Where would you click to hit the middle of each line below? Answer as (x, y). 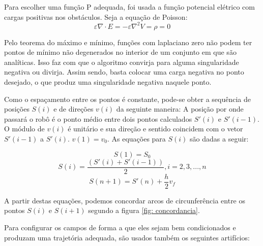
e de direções (74, 109)
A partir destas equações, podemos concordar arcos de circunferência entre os (125, 200)
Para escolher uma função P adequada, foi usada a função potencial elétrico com (129, 7)
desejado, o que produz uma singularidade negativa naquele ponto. (108, 82)
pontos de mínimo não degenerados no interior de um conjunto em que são (120, 52)
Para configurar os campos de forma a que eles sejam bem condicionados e (120, 227)
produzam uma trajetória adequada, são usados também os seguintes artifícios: (127, 237)
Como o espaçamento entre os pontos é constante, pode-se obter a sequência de (128, 99)
